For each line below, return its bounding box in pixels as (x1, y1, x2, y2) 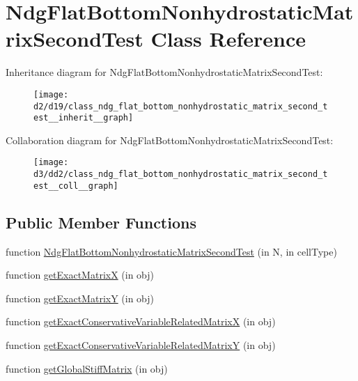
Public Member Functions (6, 211, 196, 233)
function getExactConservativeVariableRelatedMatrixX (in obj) (6, 314, 276, 329)
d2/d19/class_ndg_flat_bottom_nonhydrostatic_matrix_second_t (33, 101, 328, 111)
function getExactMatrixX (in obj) (6, 267, 155, 282)
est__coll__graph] (33, 180, 118, 191)
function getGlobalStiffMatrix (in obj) (6, 361, 168, 375)
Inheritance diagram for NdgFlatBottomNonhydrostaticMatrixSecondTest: (6, 65, 323, 79)
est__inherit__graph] (33, 113, 134, 123)
